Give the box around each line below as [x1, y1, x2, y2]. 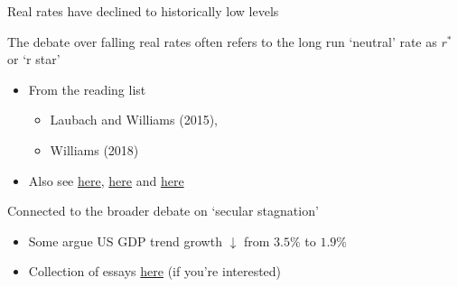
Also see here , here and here [28, 171, 184, 190]
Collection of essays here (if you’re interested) [28, 262, 282, 281]
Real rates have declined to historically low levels [7, 2, 279, 20]
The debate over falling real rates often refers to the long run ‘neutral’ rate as [7, 32, 437, 51]
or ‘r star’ [7, 50, 61, 69]
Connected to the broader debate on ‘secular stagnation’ [7, 201, 319, 220]
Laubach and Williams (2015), [50, 110, 218, 129]
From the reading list [28, 79, 146, 98]
